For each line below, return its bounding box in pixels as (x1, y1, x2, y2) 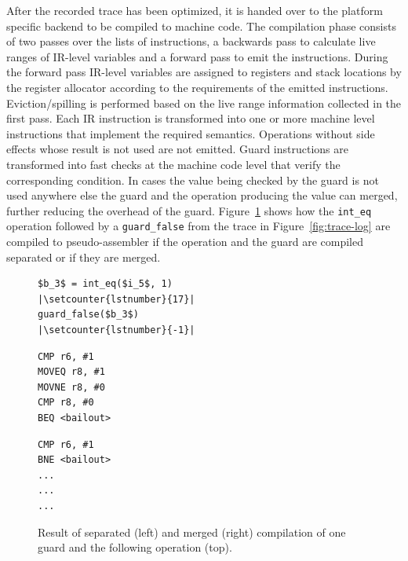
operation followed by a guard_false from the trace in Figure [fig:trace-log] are (6, 218, 391, 234)
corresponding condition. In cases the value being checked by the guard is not (6, 171, 379, 188)
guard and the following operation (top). (38, 539, 232, 555)
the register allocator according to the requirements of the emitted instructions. (6, 79, 388, 95)
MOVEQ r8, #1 (38, 366, 105, 378)
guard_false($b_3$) (38, 309, 139, 321)
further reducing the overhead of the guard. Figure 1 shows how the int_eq (6, 202, 372, 218)
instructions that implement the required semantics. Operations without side (6, 125, 375, 141)
